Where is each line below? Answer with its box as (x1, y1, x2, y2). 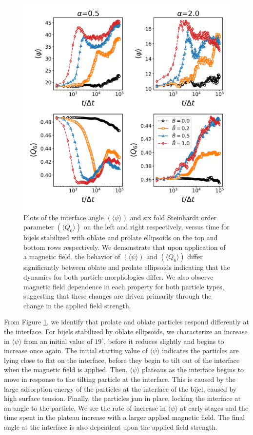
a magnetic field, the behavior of (23, 251, 120, 262)
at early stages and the (180, 402, 249, 413)
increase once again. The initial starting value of (4, 345, 148, 356)
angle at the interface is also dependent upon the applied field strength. (4, 421, 217, 432)
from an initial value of (24, 336, 93, 346)
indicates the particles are (162, 345, 239, 356)
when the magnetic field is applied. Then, (4, 364, 128, 375)
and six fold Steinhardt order (130, 212, 217, 222)
